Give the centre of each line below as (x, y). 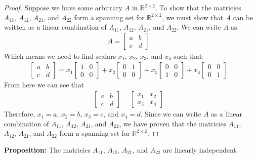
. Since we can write (171, 114)
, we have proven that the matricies (172, 123)
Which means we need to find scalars (60, 56)
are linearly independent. (200, 149)
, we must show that (193, 17)
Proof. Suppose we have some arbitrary (63, 7)
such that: (189, 56)
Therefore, (20, 114)
